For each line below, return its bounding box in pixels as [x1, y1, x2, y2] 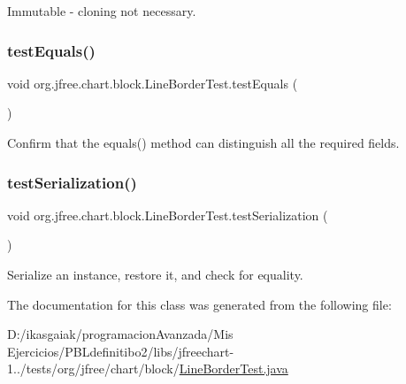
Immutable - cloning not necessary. [7, 2, 196, 19]
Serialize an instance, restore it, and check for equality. [7, 265, 303, 283]
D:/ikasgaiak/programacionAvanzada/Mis [7, 325, 234, 343]
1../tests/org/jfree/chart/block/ [7, 359, 180, 378]
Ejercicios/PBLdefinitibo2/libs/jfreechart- [7, 342, 234, 360]
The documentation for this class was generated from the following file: [7, 295, 392, 313]
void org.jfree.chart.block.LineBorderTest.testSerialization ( [7, 205, 328, 224]
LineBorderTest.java [179, 359, 288, 378]
